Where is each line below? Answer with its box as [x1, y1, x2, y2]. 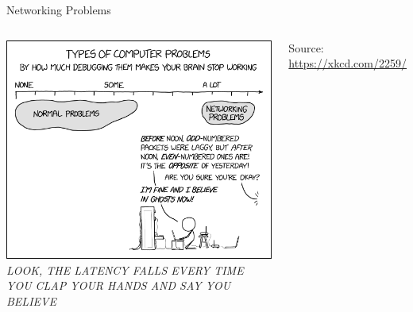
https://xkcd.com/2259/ [288, 55, 407, 71]
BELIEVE [6, 292, 56, 309]
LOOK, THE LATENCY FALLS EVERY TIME [6, 261, 244, 278]
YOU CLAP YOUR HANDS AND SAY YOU [6, 277, 231, 294]
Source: [288, 39, 324, 56]
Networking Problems [6, 2, 111, 17]
